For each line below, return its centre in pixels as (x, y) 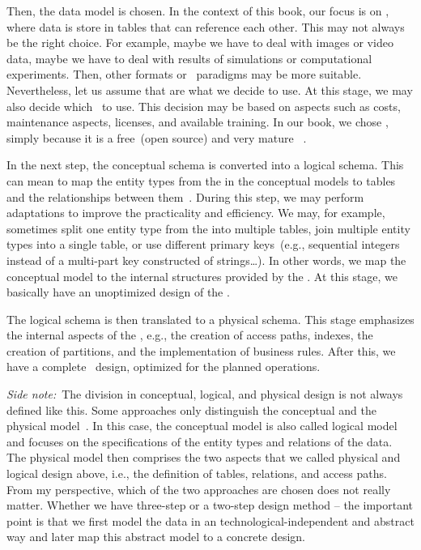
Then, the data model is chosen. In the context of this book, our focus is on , (198, 11)
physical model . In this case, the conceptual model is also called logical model (202, 426)
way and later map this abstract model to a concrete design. (156, 537)
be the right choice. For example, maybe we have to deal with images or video (200, 43)
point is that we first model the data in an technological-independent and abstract (210, 520)
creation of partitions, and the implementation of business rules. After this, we (201, 350)
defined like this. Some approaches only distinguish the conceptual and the (191, 409)
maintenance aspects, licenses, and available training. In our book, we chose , (198, 122)
